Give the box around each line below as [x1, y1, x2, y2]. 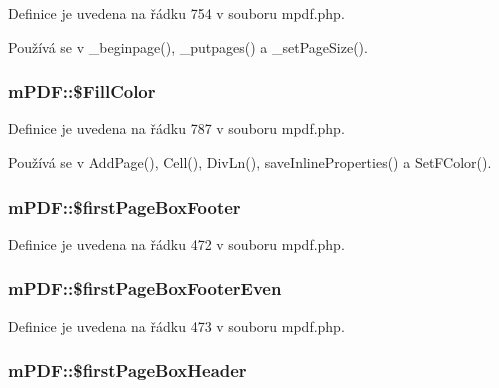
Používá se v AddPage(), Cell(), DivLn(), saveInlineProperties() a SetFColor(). [8, 152, 492, 172]
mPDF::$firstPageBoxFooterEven [8, 276, 282, 301]
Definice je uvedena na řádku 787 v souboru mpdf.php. [8, 118, 345, 139]
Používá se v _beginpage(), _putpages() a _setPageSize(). [8, 36, 368, 57]
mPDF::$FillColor [8, 79, 156, 104]
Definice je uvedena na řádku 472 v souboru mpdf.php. [8, 233, 345, 254]
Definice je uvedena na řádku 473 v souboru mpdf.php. [8, 315, 345, 336]
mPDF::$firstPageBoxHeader [8, 358, 247, 383]
